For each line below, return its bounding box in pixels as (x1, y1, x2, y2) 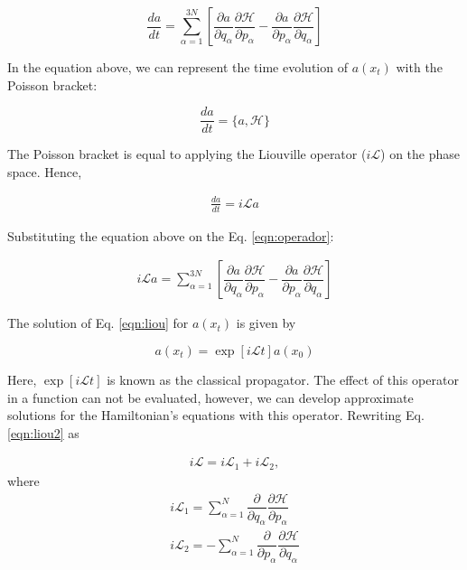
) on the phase (380, 145, 461, 164)
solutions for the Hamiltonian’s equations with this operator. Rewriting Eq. (7, 406, 425, 425)
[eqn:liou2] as (7, 423, 79, 442)
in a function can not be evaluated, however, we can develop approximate (7, 388, 414, 406)
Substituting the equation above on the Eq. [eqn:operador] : (7, 226, 334, 245)
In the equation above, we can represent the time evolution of (7, 58, 348, 76)
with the (396, 58, 443, 76)
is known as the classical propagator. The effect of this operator (107, 370, 459, 389)
